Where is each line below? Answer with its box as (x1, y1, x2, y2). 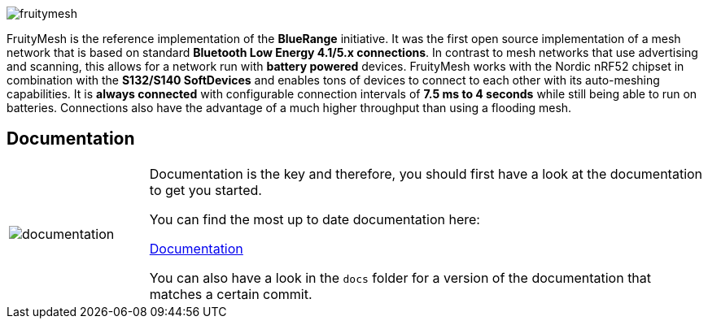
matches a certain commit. (149, 285, 312, 302)
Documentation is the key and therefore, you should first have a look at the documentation (149, 165, 703, 182)
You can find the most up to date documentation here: (149, 210, 480, 227)
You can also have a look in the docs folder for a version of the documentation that (149, 269, 652, 286)
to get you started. (149, 181, 262, 198)
